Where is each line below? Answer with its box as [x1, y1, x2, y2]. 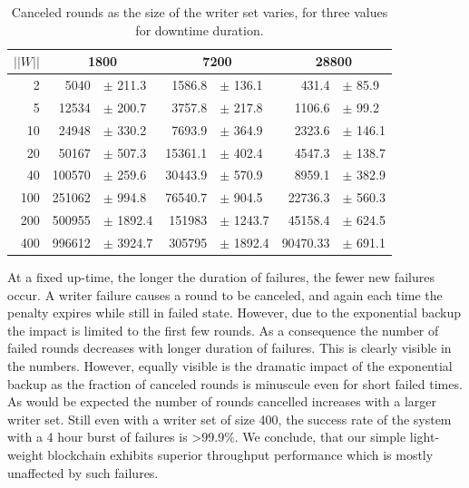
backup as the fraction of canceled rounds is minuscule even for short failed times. [7, 374, 463, 393]
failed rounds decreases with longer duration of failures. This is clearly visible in [7, 338, 452, 357]
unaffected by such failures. [7, 463, 159, 482]
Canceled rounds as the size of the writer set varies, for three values [11, 3, 388, 21]
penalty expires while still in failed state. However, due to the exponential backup [7, 303, 462, 322]
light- [409, 427, 440, 446]
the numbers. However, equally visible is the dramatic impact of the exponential [7, 356, 453, 375]
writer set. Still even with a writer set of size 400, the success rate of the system [7, 409, 452, 428]
